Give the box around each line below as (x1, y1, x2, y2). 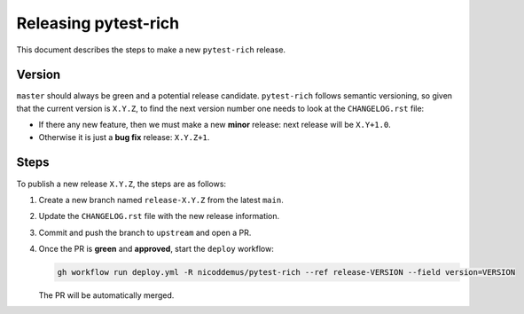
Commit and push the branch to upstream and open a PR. (38, 227, 252, 238)
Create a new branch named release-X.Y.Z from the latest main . (38, 194, 284, 205)
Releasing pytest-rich (16, 13, 180, 33)
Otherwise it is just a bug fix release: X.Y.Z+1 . (38, 131, 210, 142)
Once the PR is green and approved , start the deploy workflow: (38, 244, 274, 255)
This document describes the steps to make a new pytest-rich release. (16, 44, 286, 55)
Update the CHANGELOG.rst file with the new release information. (38, 211, 280, 222)
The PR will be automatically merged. (38, 290, 175, 301)
